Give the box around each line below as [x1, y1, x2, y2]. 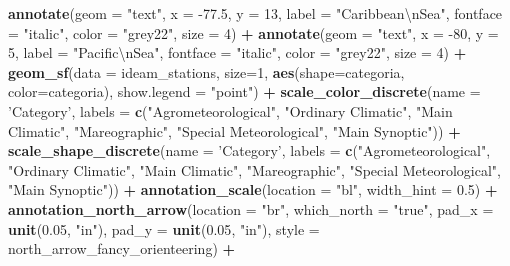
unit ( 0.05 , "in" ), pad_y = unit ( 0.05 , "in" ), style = [8, 218, 320, 239]
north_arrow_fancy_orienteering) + [8, 238, 236, 259]
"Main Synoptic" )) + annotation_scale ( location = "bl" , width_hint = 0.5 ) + [8, 179, 498, 200]
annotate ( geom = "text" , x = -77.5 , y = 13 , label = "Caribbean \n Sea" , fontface [8, 3, 503, 23]
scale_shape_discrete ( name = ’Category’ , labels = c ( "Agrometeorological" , [8, 140, 491, 161]
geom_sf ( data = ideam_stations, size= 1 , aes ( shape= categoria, [8, 61, 405, 82]
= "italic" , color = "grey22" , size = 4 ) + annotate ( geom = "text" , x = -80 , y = [8, 22, 499, 43]
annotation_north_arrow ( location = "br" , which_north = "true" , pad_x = [8, 198, 494, 219]
